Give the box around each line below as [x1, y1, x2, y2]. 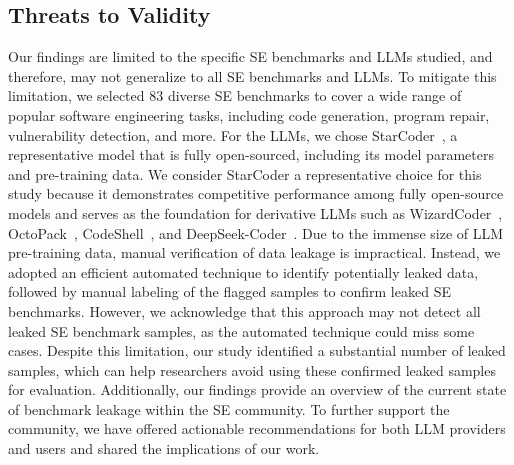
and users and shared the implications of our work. [8, 438, 320, 459]
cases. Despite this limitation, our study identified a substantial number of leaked [8, 340, 506, 361]
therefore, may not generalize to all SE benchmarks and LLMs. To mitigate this [8, 65, 497, 86]
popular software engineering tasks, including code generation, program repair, [8, 104, 490, 125]
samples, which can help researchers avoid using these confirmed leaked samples [8, 359, 496, 380]
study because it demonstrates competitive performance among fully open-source [8, 183, 504, 204]
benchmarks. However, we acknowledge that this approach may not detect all [8, 300, 481, 321]
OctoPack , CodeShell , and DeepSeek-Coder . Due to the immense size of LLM [8, 222, 504, 243]
